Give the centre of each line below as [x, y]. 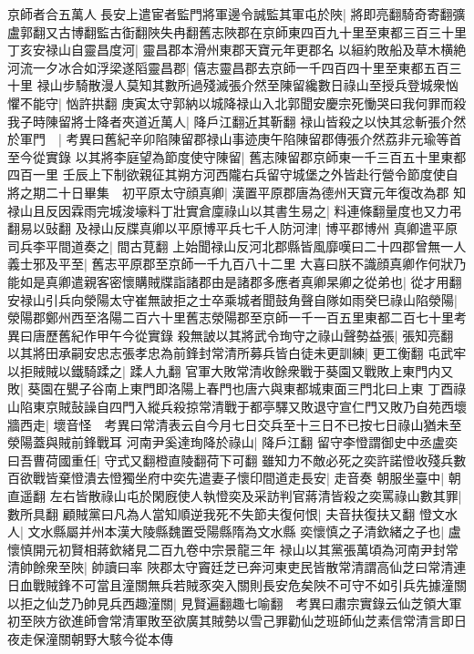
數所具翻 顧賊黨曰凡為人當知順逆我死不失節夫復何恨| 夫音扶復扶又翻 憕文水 [232, 513]
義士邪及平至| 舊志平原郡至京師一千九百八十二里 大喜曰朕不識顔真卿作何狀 [231, 264]
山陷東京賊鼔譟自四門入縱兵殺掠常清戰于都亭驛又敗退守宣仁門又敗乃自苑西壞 [237, 407]
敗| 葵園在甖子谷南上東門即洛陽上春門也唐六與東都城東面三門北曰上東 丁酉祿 [237, 388]
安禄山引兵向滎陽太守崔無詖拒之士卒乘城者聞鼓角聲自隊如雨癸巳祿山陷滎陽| [232, 299]
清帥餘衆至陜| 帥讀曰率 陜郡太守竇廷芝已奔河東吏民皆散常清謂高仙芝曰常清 [231, 567]
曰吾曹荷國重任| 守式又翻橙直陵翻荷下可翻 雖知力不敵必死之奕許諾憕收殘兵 [231, 460]
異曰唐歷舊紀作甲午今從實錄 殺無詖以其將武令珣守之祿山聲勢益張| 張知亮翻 [231, 335]
